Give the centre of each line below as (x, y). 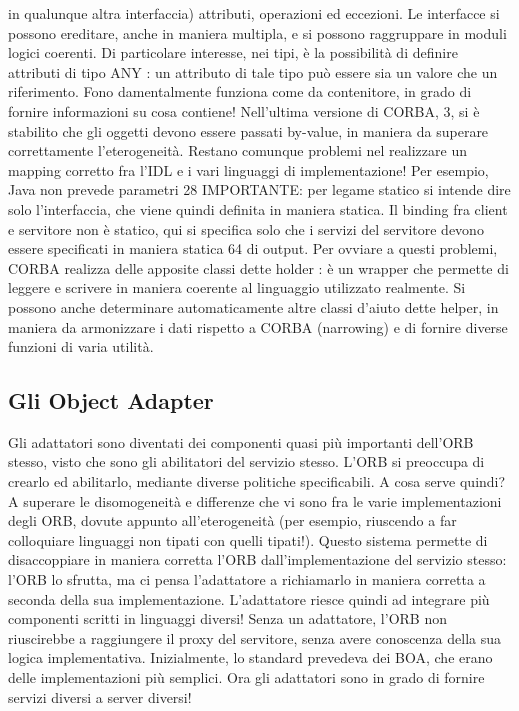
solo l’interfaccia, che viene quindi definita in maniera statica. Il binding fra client (258, 208)
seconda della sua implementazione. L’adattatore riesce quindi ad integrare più (249, 598)
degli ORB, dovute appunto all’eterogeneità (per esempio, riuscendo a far (232, 520)
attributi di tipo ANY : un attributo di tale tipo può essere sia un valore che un (253, 71)
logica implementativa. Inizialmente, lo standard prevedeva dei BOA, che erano (250, 657)
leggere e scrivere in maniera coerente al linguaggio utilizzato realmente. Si (237, 287)
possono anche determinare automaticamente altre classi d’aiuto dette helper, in (253, 306)
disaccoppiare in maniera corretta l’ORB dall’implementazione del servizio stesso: (257, 559)
